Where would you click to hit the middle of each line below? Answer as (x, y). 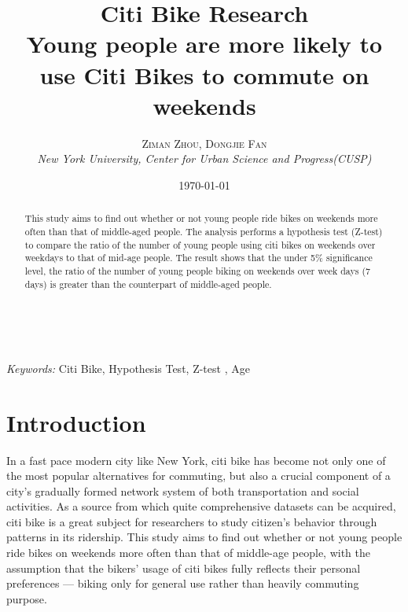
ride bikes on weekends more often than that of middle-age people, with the (188, 553)
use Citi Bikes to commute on (204, 74)
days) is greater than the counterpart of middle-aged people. (148, 284)
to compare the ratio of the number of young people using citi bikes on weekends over (200, 244)
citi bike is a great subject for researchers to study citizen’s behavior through (192, 521)
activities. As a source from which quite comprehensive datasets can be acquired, (201, 506)
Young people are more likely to (204, 44)
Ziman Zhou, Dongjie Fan (204, 143)
